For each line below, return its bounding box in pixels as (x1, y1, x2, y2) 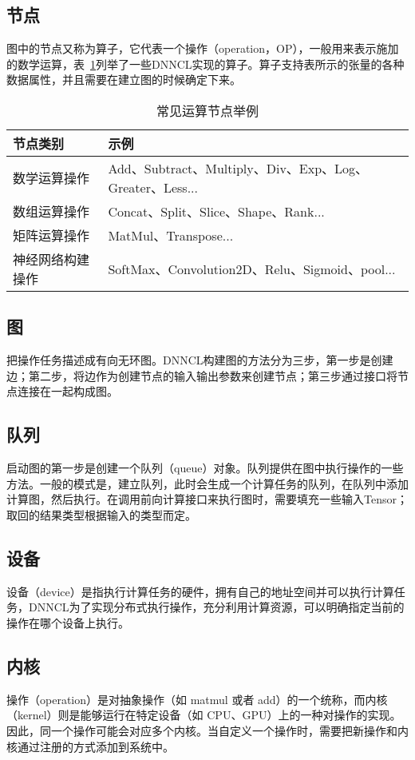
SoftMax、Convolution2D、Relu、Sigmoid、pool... (108, 259, 396, 278)
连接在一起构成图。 (17, 383, 118, 400)
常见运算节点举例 (156, 101, 259, 120)
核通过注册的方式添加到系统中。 (6, 738, 174, 754)
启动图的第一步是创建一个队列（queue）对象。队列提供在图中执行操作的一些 (6, 460, 404, 476)
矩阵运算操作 (13, 225, 90, 245)
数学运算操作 (13, 168, 90, 187)
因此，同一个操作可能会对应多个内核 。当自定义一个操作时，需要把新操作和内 (6, 722, 409, 738)
